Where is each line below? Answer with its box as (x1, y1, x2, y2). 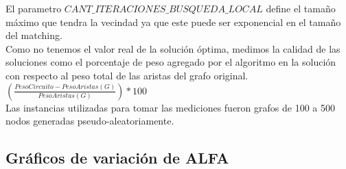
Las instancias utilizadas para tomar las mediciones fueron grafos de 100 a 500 (5, 100, 335, 114)
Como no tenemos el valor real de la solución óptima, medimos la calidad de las (5, 41, 341, 55)
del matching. (5, 28, 62, 42)
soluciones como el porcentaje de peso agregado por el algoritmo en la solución (5, 55, 336, 69)
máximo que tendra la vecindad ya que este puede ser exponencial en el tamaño (5, 14, 341, 29)
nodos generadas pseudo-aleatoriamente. (5, 114, 174, 128)
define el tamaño (266, 1, 336, 15)
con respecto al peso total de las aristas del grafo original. (5, 68, 249, 82)
